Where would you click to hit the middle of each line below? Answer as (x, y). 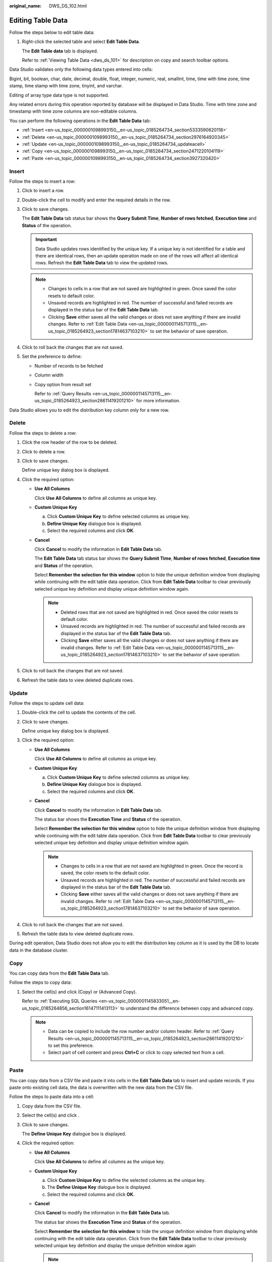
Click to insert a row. (43, 191)
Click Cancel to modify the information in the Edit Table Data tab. (102, 1213)
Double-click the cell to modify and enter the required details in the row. (96, 200)
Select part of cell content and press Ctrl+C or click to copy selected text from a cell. (137, 1053)
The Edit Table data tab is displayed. (60, 51)
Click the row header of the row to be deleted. (70, 442)
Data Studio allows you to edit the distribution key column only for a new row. (89, 410)
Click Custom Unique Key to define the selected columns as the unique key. (126, 1180)
